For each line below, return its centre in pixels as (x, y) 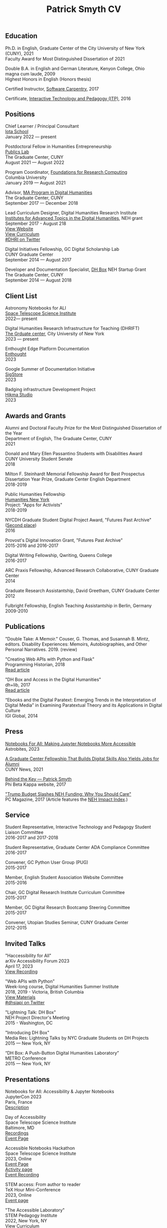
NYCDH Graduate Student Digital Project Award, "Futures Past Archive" (78, 520)
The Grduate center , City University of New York (55, 334)
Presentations (27, 1080)
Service (17, 815)
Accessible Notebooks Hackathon (40, 1148)
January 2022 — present (31, 137)
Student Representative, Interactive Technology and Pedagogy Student (78, 827)
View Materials (20, 997)
